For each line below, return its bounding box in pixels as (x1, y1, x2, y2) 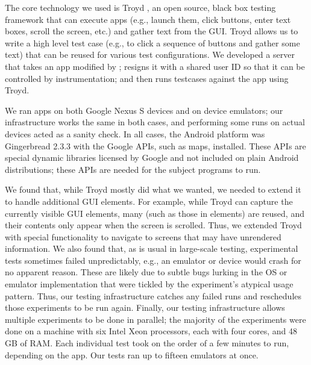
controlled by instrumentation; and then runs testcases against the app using (5, 72, 289, 84)
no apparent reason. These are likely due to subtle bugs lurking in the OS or (5, 266, 287, 278)
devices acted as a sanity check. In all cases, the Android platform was (5, 127, 265, 140)
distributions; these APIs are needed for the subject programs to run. (5, 163, 261, 175)
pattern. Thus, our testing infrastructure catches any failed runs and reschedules (5, 289, 301, 302)
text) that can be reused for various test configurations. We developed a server (5, 48, 295, 61)
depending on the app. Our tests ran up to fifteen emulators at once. (5, 348, 259, 361)
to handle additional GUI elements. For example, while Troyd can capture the (5, 195, 293, 207)
